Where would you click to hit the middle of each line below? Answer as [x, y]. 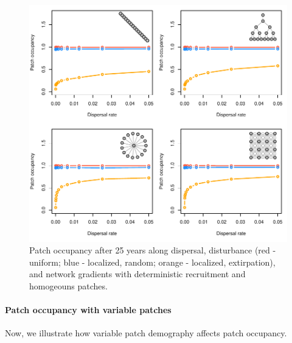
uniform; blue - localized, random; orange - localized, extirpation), [152, 262]
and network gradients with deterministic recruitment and [137, 274]
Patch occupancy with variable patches [88, 310]
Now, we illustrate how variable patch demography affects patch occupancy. [146, 333]
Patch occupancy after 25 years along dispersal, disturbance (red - [153, 250]
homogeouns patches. [68, 286]
